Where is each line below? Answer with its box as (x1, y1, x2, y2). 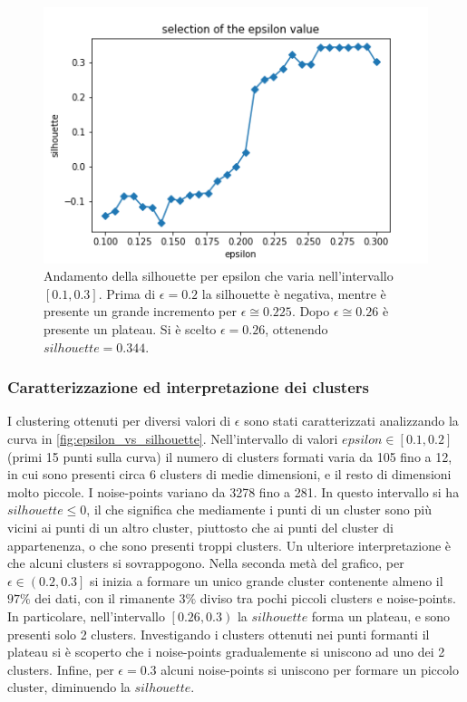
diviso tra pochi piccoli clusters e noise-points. (199, 589, 456, 608)
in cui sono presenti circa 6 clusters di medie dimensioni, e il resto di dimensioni (7, 465, 452, 484)
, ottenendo (265, 320, 328, 339)
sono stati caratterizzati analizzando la (244, 411, 459, 430)
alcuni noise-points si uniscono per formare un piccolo (161, 659, 459, 678)
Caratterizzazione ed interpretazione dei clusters (7, 376, 369, 399)
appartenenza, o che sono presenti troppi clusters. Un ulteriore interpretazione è (7, 535, 452, 554)
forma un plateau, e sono (311, 606, 450, 625)
